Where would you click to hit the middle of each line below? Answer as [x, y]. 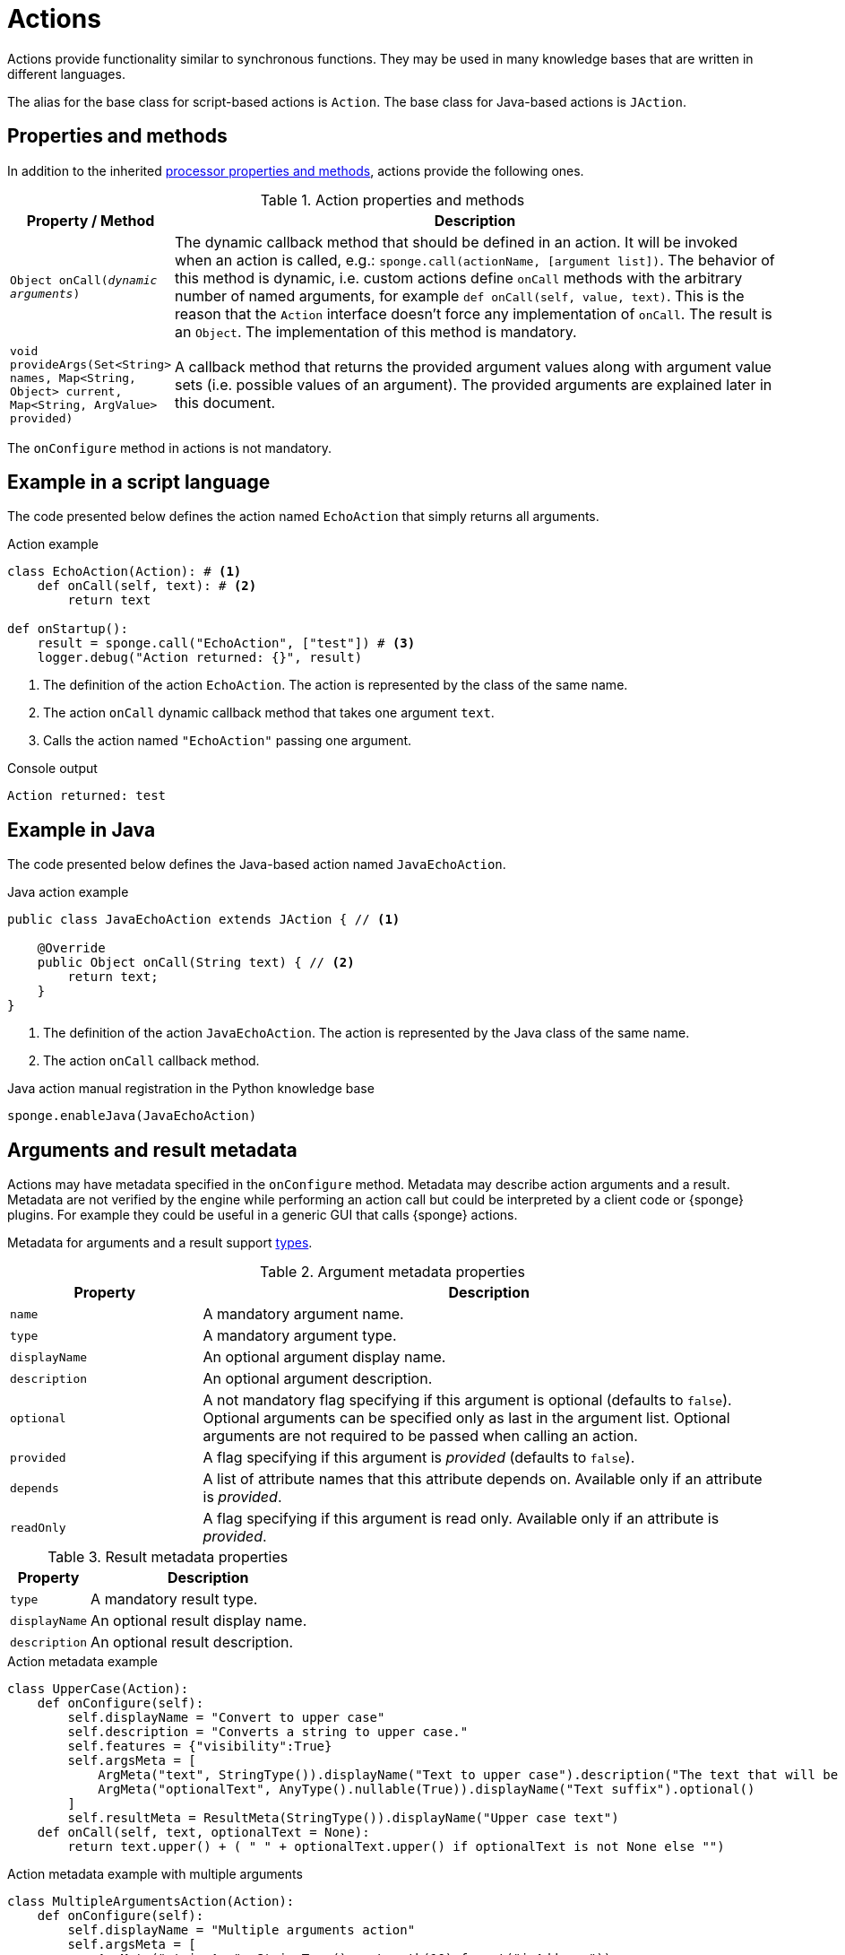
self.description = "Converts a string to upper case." [268, 1732]
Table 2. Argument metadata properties [392, 1272]
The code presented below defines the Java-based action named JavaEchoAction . [257, 865]
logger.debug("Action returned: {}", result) [200, 658]
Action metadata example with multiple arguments [155, 1874]
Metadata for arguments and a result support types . [160, 1243]
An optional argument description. [318, 1379]
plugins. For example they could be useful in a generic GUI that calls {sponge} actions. [263, 1215]
